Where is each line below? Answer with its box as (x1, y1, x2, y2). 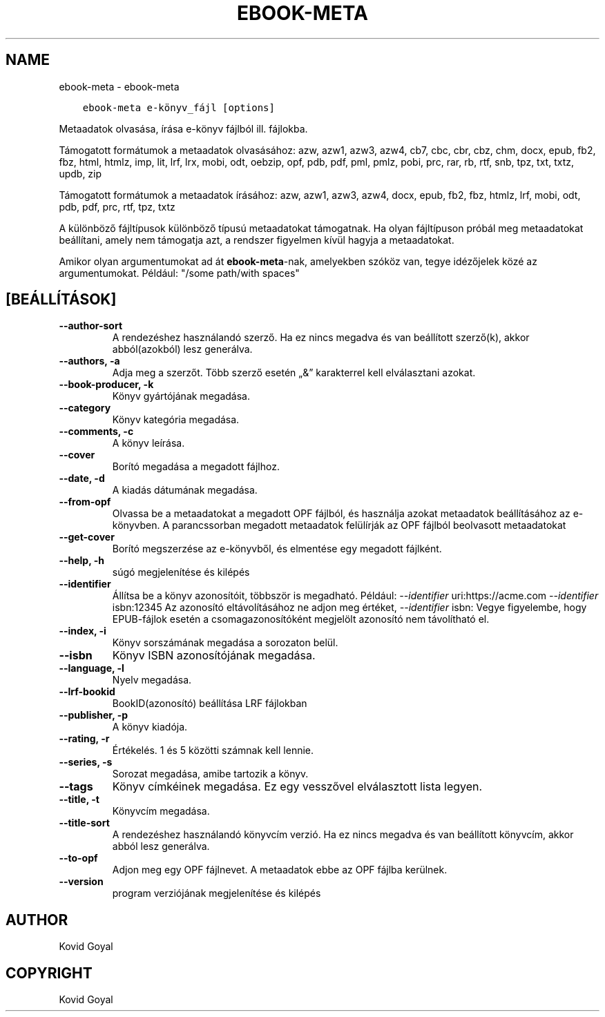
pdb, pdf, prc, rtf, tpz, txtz (59, 200, 175, 213)
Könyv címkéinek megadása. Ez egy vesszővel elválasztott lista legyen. (112, 779, 483, 794)
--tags (59, 779, 93, 794)
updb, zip (59, 167, 102, 180)
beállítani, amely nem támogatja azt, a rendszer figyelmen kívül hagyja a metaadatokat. (59, 233, 454, 246)
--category (59, 402, 111, 414)
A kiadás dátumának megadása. (112, 484, 258, 496)
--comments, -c (59, 425, 134, 438)
